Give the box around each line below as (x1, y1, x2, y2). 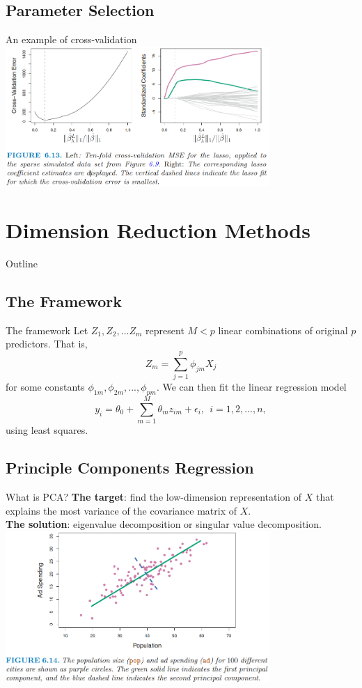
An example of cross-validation (6, 32, 137, 47)
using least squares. (6, 423, 88, 437)
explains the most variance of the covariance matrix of (6, 503, 237, 517)
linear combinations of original (218, 322, 348, 337)
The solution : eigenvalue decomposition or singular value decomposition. (6, 517, 322, 531)
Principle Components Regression (6, 457, 254, 478)
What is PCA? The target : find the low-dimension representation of (6, 489, 302, 503)
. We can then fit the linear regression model (156, 380, 347, 394)
